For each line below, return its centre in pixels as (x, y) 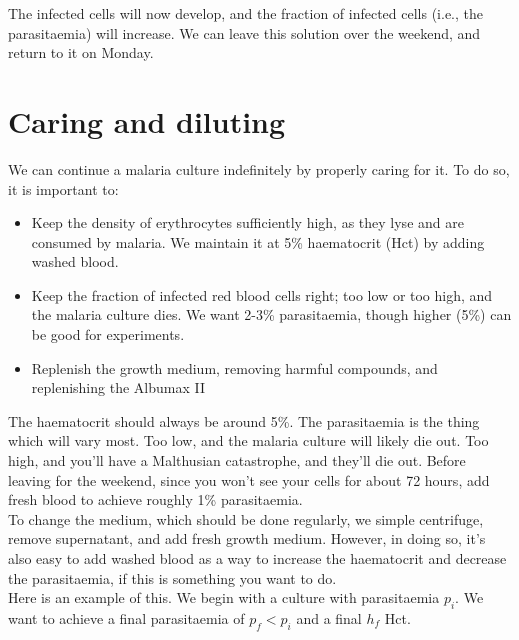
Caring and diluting (147, 120)
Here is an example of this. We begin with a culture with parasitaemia (224, 597)
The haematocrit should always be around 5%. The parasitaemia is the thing (244, 420)
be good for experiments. (108, 334)
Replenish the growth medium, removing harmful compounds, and (234, 367)
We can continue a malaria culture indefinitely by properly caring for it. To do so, (259, 168)
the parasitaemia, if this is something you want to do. (172, 577)
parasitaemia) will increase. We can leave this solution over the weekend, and (244, 32)
